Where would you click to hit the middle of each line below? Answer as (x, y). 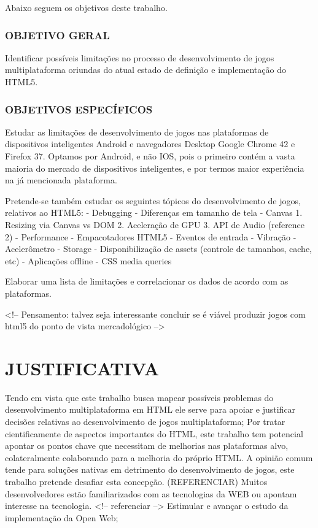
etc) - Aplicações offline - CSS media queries (88, 260)
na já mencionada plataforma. (61, 180)
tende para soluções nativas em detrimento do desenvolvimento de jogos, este (150, 469)
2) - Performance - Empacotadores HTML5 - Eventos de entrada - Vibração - (151, 236)
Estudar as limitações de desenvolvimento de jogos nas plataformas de (137, 132)
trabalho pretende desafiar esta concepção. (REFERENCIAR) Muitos (136, 481)
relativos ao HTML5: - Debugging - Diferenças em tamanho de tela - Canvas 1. (154, 212)
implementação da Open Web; (62, 517)
